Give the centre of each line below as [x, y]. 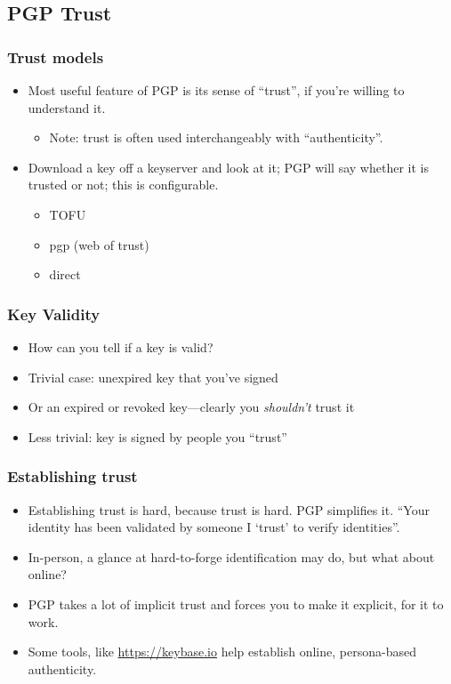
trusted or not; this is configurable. [123, 185]
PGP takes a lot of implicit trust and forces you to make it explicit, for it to [236, 604]
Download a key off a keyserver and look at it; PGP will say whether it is [228, 167]
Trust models [56, 56]
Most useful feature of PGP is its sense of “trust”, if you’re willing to [216, 90]
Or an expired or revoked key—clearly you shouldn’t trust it [191, 407]
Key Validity [54, 314]
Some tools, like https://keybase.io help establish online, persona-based [222, 652]
